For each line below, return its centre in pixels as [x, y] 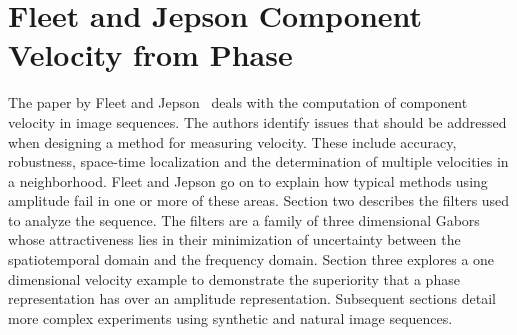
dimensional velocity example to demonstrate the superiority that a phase [234, 278]
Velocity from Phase [150, 54]
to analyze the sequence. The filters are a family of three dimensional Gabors [244, 219]
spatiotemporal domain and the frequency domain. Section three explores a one [251, 259]
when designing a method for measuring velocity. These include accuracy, [232, 141]
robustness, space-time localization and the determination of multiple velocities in [258, 161]
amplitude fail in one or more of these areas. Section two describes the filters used [259, 200]
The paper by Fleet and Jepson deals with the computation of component [238, 102]
